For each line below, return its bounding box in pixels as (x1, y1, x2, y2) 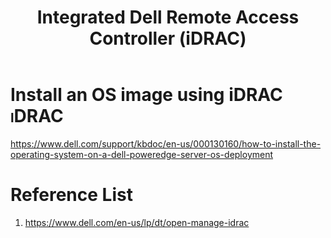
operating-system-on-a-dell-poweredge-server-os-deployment (10, 148, 274, 160)
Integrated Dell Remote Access (36, 6, 300, 29)
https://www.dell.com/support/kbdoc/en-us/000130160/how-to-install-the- (10, 137, 322, 150)
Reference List (10, 184, 133, 206)
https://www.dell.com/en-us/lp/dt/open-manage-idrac (24, 216, 250, 228)
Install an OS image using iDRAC (10, 84, 283, 106)
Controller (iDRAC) (89, 27, 247, 50)
